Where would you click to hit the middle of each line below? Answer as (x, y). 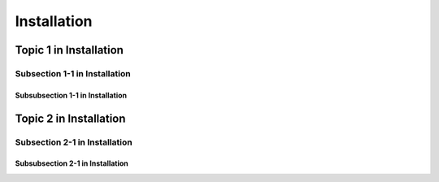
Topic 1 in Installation (69, 50)
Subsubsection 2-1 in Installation (72, 163)
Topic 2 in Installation (70, 118)
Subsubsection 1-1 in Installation (71, 95)
